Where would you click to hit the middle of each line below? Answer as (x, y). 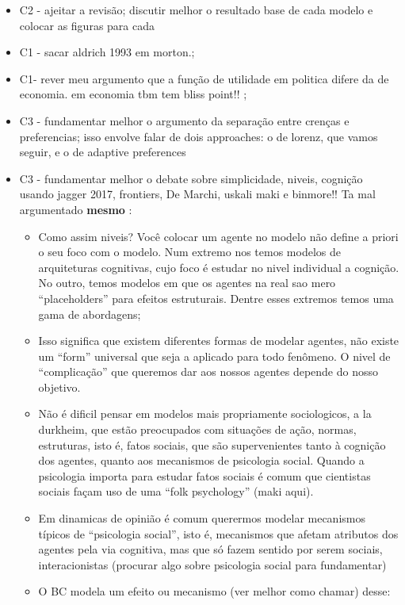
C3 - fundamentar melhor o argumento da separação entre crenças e (184, 120)
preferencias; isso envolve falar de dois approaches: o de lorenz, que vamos (199, 136)
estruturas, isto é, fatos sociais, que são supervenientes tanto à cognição (212, 444)
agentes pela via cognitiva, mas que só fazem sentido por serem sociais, (210, 549)
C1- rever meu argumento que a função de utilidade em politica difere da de (204, 78)
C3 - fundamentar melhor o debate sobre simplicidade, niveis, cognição (191, 178)
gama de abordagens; (90, 314)
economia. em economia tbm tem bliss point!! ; (133, 94)
